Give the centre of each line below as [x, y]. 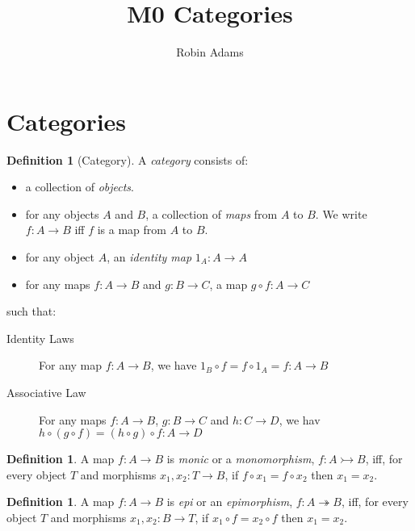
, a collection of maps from [212, 213]
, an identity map [149, 257]
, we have [174, 365]
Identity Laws [40, 338]
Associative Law [46, 392]
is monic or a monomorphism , [241, 459]
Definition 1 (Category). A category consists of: [128, 159]
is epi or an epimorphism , [230, 502]
